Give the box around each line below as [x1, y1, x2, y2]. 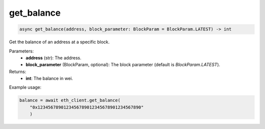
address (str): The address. [26, 54, 81, 61]
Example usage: [9, 84, 42, 90]
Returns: [9, 69, 26, 75]
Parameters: [9, 48, 34, 54]
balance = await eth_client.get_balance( [19, 98, 121, 103]
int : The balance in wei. [26, 76, 73, 81]
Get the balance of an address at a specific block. [9, 39, 110, 45]
